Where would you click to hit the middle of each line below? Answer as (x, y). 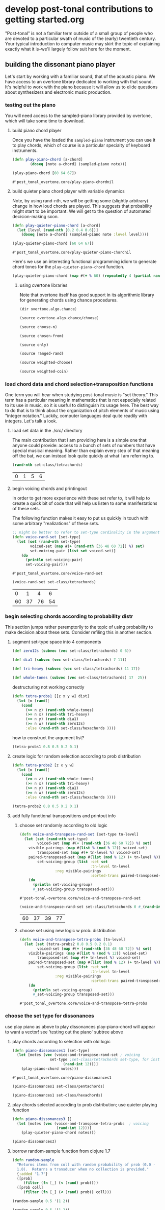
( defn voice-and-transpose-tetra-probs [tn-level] (72, 939)
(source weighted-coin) (44, 372)
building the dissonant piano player (60, 64)
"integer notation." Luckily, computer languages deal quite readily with (76, 416)
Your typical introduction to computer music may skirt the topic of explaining (82, 43)
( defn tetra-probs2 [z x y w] (43, 765)
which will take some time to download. (45, 121)
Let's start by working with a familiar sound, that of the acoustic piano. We (80, 76)
